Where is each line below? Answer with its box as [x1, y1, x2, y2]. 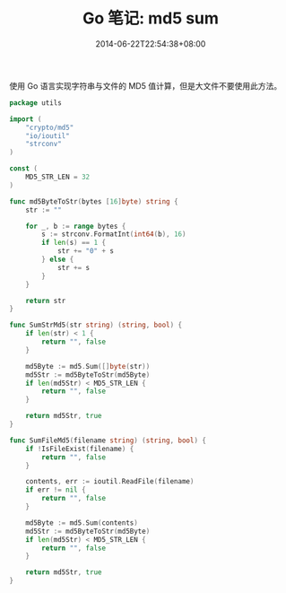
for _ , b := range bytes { [25, 222, 126, 231]
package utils [9, 98, 63, 108]
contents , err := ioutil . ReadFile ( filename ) [25, 477, 195, 486]
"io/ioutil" [25, 131, 70, 140]
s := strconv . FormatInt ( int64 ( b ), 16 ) [41, 230, 186, 239]
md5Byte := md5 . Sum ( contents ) [25, 518, 139, 528]
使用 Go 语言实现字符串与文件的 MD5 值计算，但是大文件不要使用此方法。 [9, 80, 282, 91]
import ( [9, 114, 42, 124]
